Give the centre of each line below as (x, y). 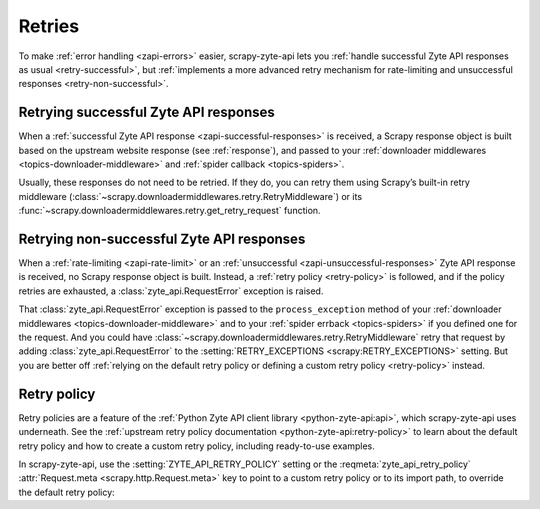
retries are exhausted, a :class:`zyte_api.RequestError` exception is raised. (171, 291)
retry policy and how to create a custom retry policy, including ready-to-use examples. (196, 446)
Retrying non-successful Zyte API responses (162, 239)
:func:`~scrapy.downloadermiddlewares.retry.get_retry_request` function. (169, 211)
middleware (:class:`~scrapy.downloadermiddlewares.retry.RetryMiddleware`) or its (190, 196)
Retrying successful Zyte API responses (146, 112)
